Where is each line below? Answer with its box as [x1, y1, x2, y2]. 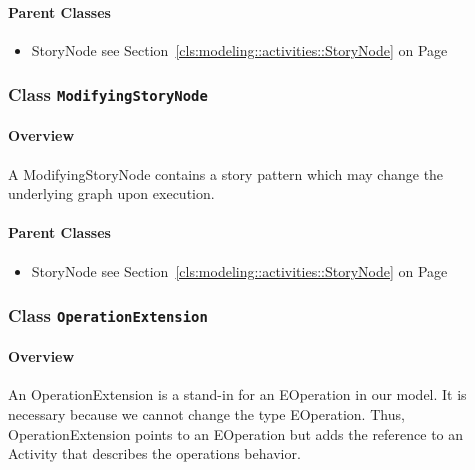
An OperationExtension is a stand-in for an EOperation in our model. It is [8, 384, 467, 405]
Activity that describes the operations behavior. [8, 443, 301, 464]
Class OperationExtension [8, 303, 208, 328]
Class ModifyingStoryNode [8, 82, 208, 107]
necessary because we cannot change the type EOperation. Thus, [8, 403, 405, 424]
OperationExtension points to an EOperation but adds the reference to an [8, 423, 464, 444]
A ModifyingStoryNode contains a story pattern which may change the [8, 163, 444, 184]
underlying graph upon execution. [8, 183, 215, 204]
